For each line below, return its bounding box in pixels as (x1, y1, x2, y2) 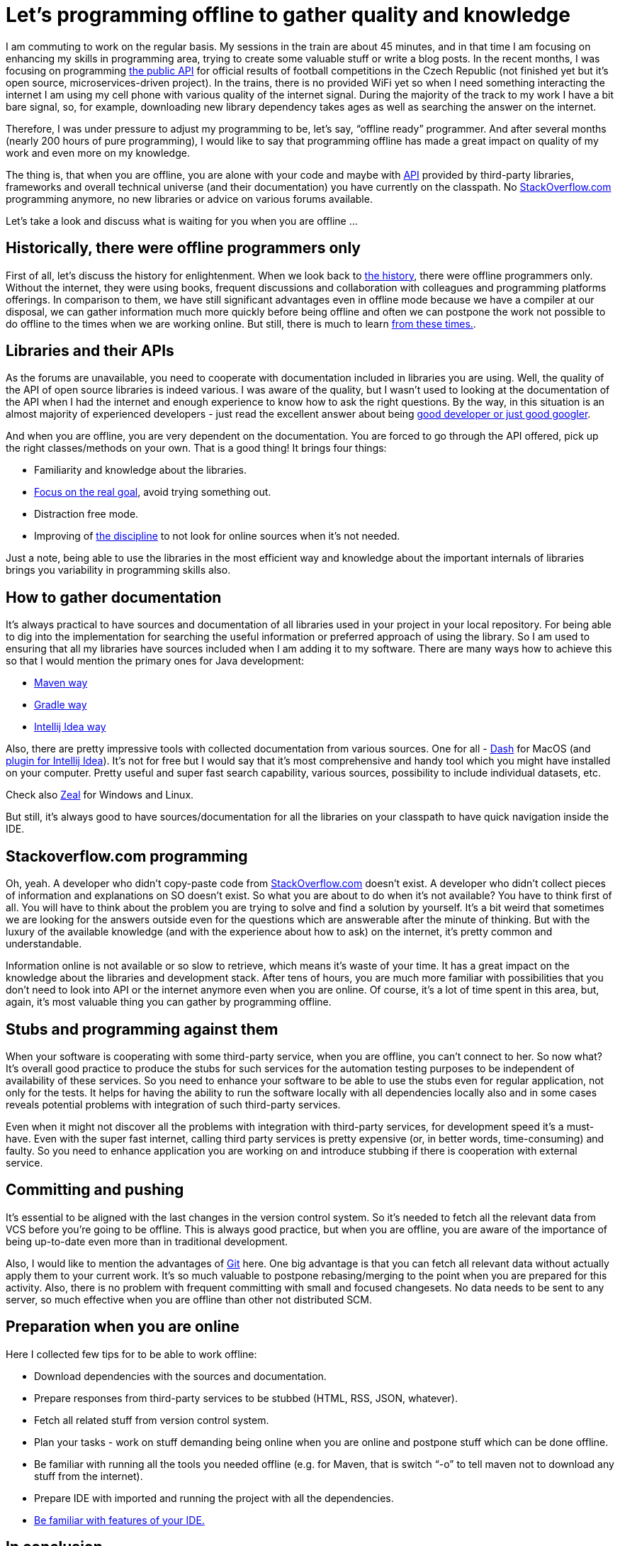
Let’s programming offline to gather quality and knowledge (6, 3, 570, 27)
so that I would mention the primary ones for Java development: (6, 655, 305, 667)
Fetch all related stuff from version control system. (34, 1413, 269, 1426)
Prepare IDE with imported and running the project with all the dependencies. (34, 1491, 394, 1504)
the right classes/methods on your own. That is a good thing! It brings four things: (6, 442, 387, 455)
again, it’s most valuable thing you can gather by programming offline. (6, 996, 332, 1008)
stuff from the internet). (34, 1469, 143, 1482)
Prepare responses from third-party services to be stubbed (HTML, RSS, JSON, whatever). (34, 1391, 458, 1404)
